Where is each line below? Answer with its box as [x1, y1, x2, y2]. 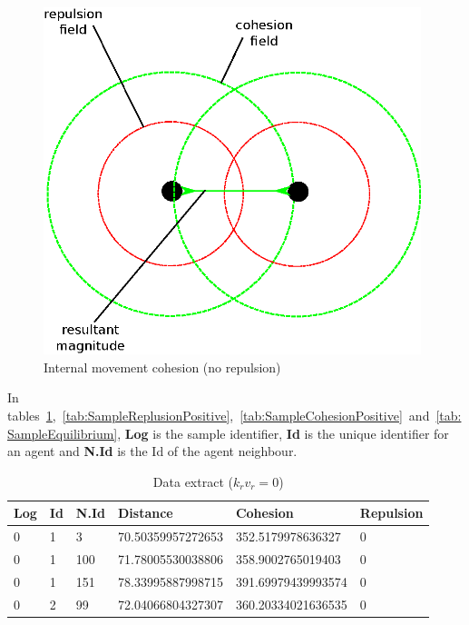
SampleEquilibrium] [7, 423, 118, 442]
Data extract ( [152, 471, 233, 491]
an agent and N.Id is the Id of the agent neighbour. [7, 441, 298, 461]
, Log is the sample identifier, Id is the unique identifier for [117, 423, 449, 442]
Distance [117, 503, 173, 522]
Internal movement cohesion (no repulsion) [44, 357, 281, 376]
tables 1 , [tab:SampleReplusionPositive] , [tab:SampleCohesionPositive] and [7, 406, 430, 424]
